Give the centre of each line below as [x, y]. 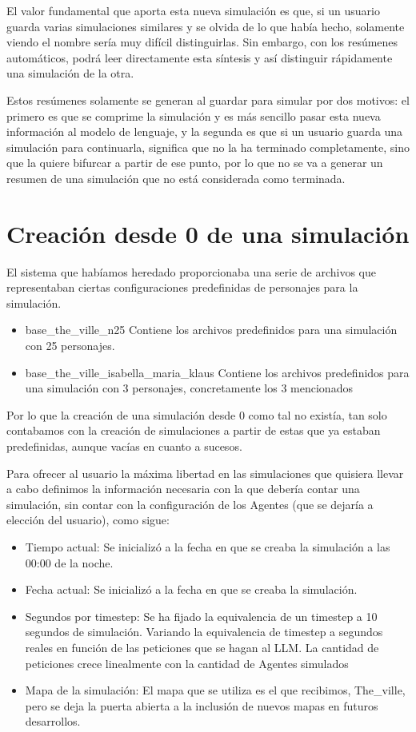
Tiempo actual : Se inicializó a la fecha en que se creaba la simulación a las [208, 546]
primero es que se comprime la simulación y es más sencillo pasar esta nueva [194, 115]
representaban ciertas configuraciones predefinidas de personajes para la [182, 287]
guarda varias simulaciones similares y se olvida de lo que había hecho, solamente [206, 26]
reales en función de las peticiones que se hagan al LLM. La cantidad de [202, 647]
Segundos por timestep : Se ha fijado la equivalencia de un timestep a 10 [201, 616]
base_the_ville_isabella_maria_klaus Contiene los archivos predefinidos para [217, 372]
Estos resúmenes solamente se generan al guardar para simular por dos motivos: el [208, 99]
